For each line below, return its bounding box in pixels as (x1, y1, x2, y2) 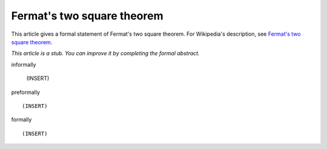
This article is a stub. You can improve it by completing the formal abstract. (11, 50, 200, 57)
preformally (11, 88, 41, 96)
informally (11, 61, 36, 68)
